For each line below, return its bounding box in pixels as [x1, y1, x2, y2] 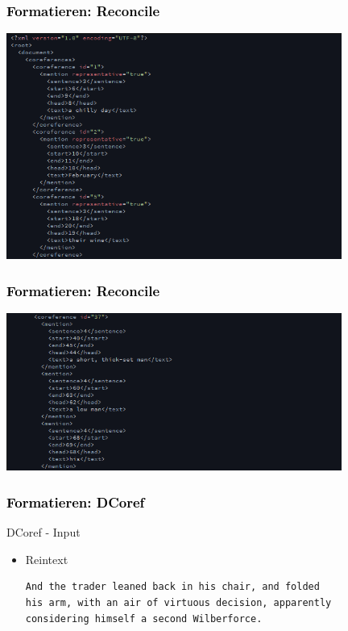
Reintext [25, 550, 68, 567]
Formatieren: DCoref [6, 491, 145, 512]
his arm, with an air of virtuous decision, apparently [25, 597, 332, 609]
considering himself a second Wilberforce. [25, 612, 263, 625]
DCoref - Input [6, 524, 81, 541]
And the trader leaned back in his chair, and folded [25, 581, 320, 593]
